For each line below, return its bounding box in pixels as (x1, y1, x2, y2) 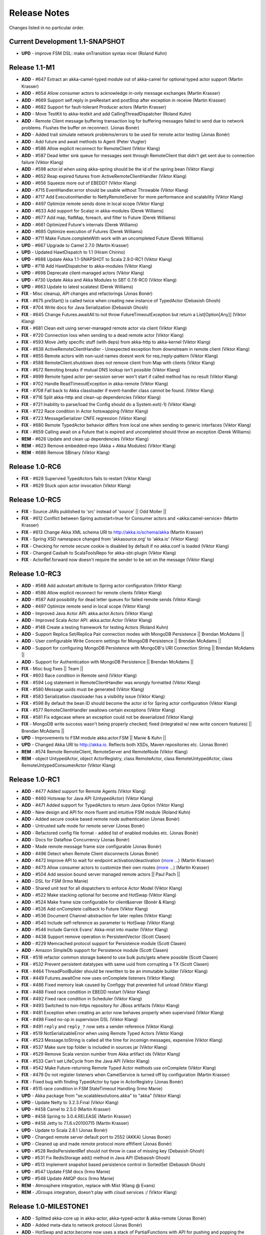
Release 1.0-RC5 (9, 495, 61, 504)
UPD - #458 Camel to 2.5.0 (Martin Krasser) (21, 1107, 111, 1112)
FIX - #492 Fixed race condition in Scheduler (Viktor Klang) (21, 996, 142, 1002)
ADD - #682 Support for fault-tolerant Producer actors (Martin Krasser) (21, 104, 166, 110)
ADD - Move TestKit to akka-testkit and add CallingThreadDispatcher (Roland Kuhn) (21, 111, 192, 117)
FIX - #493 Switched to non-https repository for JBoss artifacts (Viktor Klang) (21, 1003, 180, 1009)
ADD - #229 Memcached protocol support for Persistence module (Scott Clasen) (21, 940, 187, 946)
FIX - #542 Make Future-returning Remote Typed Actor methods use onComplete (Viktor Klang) (21, 1065, 216, 1070)
